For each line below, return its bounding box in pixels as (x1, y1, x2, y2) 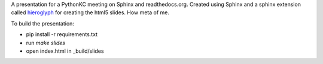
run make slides (26, 39, 66, 46)
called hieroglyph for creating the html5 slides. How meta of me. (11, 9, 170, 16)
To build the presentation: (11, 20, 75, 27)
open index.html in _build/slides (26, 47, 104, 55)
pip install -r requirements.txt (26, 31, 98, 38)
